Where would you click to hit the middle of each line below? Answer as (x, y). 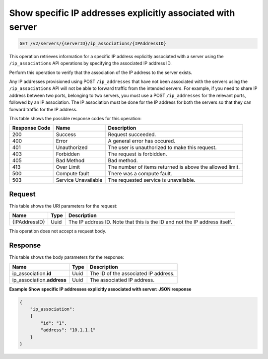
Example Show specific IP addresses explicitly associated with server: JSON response (100, 289)
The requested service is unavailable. (152, 180)
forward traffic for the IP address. (43, 109)
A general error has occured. (142, 141)
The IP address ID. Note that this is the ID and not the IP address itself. (151, 222)
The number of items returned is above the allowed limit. (174, 167)
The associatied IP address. (122, 280)
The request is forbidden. (137, 154)
